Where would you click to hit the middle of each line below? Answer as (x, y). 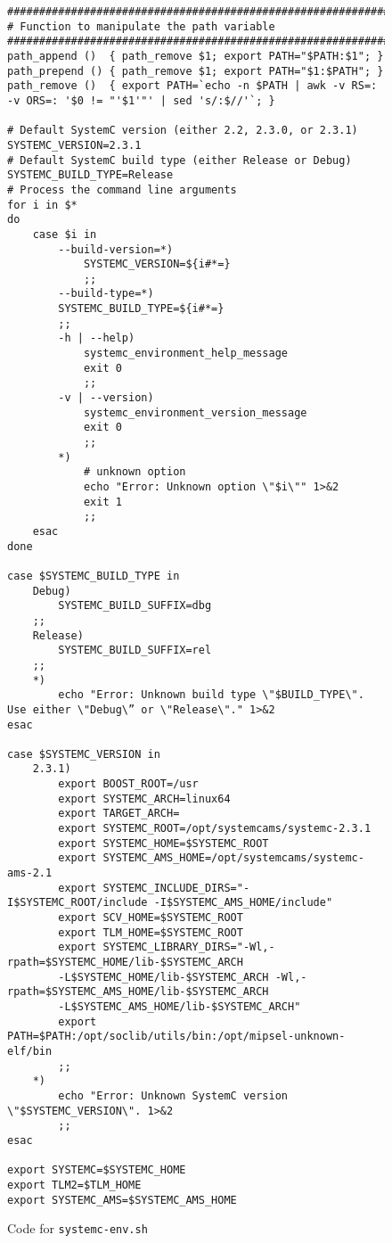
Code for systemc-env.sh (78, 1228)
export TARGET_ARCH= (119, 814)
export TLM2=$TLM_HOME (74, 1185)
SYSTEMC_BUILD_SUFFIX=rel (135, 650)
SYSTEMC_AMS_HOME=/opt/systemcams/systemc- (233, 858)
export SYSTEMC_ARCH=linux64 (144, 798)
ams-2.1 (30, 873)
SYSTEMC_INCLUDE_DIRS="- (176, 888)
